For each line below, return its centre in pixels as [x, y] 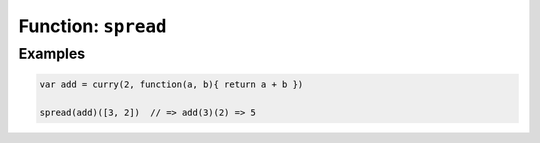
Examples [52, 54]
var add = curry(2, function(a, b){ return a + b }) [171, 84]
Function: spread [92, 26]
